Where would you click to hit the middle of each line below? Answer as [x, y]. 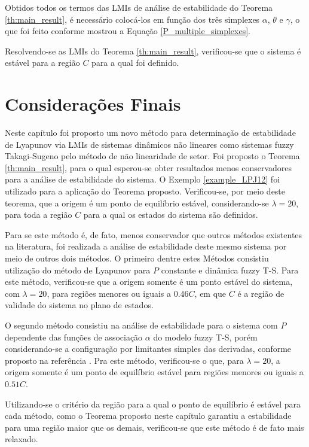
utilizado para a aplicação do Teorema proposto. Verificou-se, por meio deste [145, 191]
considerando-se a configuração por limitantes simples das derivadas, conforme [148, 349]
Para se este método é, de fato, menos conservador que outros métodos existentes [154, 234]
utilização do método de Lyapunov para [78, 270]
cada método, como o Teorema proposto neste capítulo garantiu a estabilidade [148, 416]
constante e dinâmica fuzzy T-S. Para [230, 270]
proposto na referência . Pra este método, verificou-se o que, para [124, 360]
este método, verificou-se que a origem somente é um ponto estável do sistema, [149, 282]
